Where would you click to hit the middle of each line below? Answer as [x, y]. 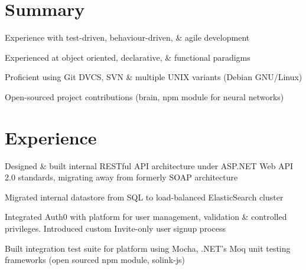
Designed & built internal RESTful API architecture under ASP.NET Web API [149, 165]
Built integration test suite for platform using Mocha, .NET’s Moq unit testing [148, 248]
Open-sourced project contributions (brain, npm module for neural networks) [144, 96]
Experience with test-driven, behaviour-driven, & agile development [127, 37]
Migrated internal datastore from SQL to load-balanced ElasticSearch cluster [144, 197]
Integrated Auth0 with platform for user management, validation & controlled [146, 217]
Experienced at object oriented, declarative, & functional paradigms [128, 57]
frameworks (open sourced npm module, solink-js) [95, 260]
